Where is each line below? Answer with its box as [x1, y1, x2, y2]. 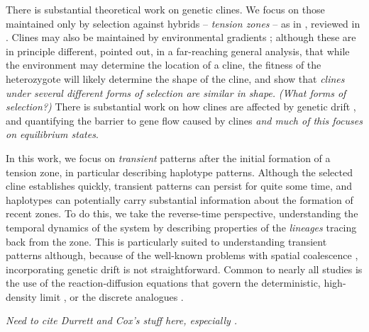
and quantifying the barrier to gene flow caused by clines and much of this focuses [6, 113, 363, 127]
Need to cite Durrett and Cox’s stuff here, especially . [6, 313, 238, 328]
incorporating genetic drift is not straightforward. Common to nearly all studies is [6, 261, 363, 276]
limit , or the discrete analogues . [40, 289, 184, 304]
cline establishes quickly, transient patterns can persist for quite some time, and [6, 178, 353, 193]
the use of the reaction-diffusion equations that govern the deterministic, [6, 275, 321, 290]
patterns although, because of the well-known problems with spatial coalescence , [6, 248, 358, 263]
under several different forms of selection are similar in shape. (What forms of [6, 85, 346, 100]
